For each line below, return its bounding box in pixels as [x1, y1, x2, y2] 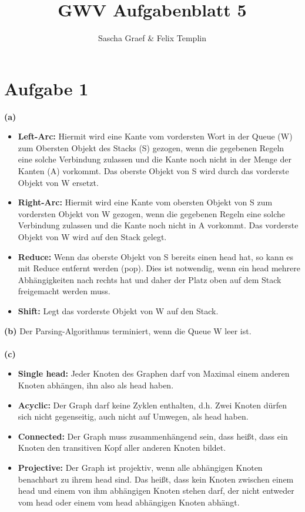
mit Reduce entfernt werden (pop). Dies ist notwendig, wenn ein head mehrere [18, 262, 300, 274]
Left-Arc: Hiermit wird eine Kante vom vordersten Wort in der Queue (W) [18, 130, 293, 142]
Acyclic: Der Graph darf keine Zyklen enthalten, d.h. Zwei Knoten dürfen [18, 398, 287, 411]
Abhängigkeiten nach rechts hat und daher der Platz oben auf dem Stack [18, 273, 281, 285]
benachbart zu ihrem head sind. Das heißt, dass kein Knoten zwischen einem [18, 473, 294, 485]
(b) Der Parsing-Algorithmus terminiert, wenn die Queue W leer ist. [4, 324, 252, 337]
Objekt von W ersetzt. [18, 176, 99, 188]
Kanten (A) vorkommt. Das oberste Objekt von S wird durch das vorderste [18, 165, 289, 177]
